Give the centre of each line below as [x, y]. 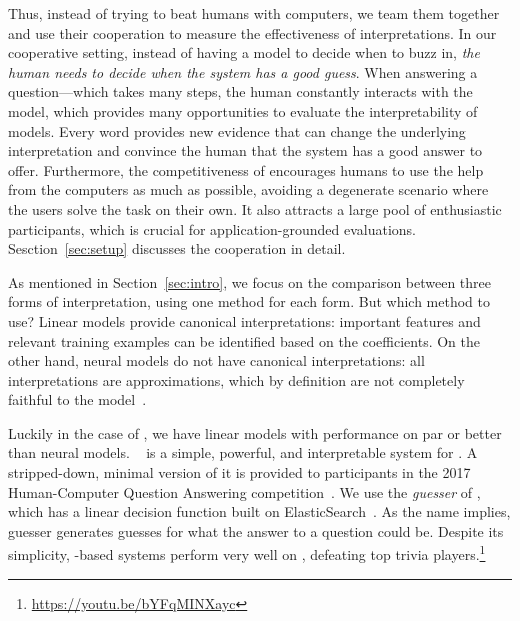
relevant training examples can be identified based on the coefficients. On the [244, 340]
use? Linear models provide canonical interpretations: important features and [244, 320]
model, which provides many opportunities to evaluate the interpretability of [243, 110]
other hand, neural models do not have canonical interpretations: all [216, 360]
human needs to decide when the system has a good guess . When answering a [243, 71]
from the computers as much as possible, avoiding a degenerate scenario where [248, 189]
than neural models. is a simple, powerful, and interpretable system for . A [243, 452]
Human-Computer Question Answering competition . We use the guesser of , [244, 491]
